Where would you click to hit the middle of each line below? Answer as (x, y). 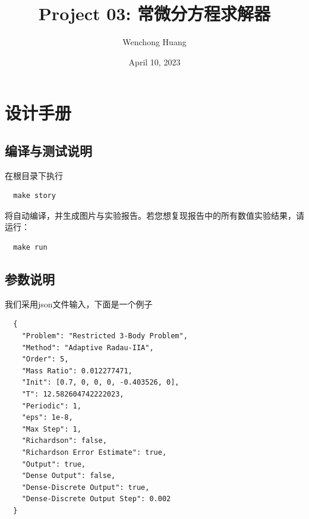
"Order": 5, (45, 359)
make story (34, 196)
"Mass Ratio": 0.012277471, (77, 371)
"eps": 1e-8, (47, 418)
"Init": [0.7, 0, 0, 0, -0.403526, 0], (100, 383)
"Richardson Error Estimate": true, (94, 452)
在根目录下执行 (34, 175)
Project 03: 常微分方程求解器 (154, 13)
